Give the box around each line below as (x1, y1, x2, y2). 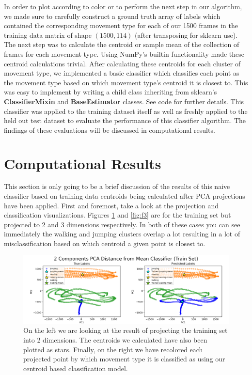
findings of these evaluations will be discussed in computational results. (4, 125, 215, 135)
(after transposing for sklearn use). (135, 30, 238, 40)
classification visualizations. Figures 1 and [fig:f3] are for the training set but (4, 210, 231, 220)
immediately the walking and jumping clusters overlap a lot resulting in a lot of (4, 229, 240, 239)
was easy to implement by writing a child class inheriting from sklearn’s (4, 87, 217, 97)
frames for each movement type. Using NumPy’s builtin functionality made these (4, 48, 245, 59)
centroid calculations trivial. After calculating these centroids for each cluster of (4, 58, 241, 68)
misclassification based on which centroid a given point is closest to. (4, 238, 205, 248)
